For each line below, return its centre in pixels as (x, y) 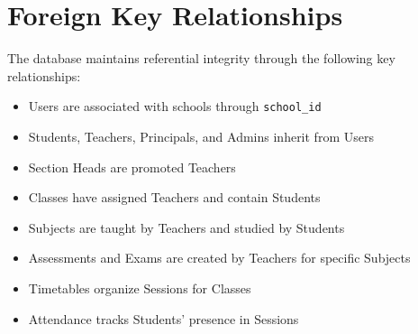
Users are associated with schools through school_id (175, 106)
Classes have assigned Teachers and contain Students (174, 197)
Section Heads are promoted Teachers (132, 167)
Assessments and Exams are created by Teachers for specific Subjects (219, 258)
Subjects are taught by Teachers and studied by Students (186, 227)
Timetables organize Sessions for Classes (140, 288)
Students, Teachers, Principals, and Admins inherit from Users (201, 136)
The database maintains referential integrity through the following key (201, 58)
